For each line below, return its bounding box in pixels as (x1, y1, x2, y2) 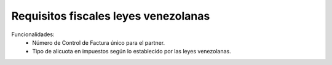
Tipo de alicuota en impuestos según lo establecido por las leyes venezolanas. (32, 48, 232, 55)
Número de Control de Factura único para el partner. (32, 39, 165, 46)
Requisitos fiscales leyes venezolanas (11, 9, 210, 23)
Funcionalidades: (11, 31, 55, 38)
